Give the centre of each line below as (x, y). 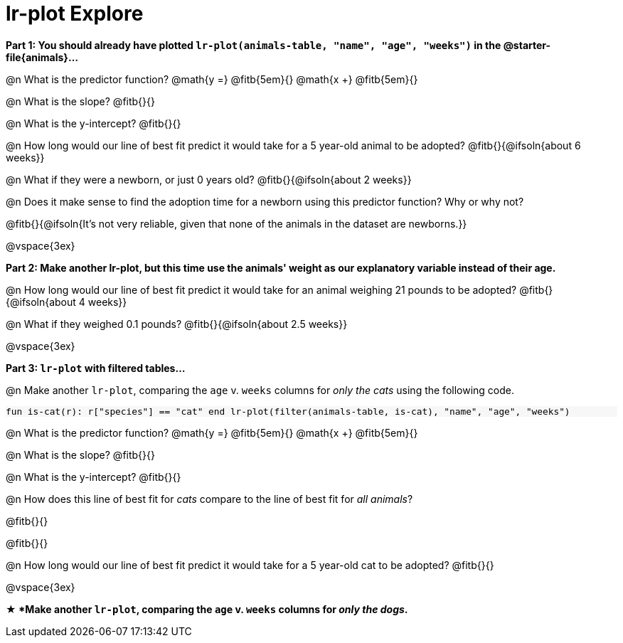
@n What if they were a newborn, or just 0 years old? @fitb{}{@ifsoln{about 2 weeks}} (209, 179)
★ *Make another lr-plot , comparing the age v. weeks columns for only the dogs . (207, 609)
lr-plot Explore (75, 14)
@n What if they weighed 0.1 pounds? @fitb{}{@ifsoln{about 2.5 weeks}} (177, 324)
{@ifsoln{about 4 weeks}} (66, 302)
